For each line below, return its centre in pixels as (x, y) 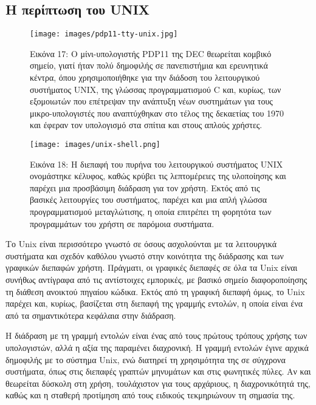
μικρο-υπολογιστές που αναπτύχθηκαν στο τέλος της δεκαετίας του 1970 (157, 113)
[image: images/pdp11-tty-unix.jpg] (104, 34)
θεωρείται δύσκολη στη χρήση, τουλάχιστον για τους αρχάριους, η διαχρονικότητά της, (158, 383)
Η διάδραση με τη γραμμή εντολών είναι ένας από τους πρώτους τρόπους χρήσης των (156, 335)
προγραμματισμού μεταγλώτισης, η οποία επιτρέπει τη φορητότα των (151, 212)
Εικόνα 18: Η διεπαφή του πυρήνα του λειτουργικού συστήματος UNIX (156, 164)
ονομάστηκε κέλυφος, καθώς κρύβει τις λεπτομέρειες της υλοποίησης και (158, 176)
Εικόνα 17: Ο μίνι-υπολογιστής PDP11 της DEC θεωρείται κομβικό (151, 53)
